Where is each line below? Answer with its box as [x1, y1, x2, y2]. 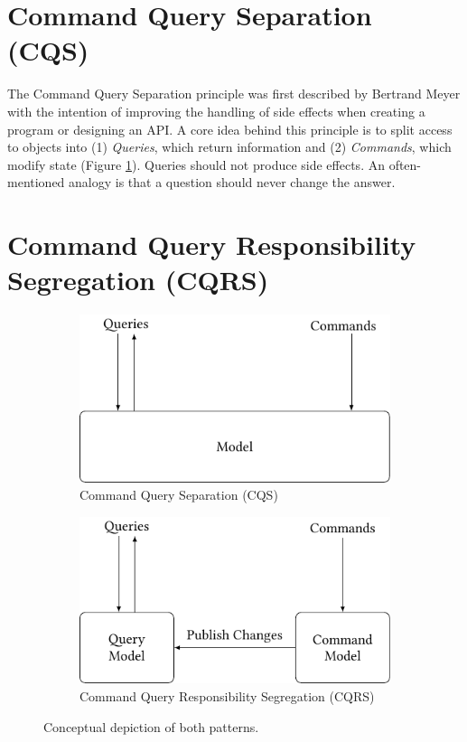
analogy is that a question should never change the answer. [69, 173, 396, 192]
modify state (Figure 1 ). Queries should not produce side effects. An [7, 155, 385, 174]
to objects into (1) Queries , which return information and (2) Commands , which [7, 137, 452, 156]
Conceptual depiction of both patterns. [43, 717, 259, 736]
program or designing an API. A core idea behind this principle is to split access [7, 119, 453, 138]
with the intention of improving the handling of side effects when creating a [7, 101, 425, 120]
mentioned [7, 173, 65, 192]
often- [388, 155, 422, 174]
